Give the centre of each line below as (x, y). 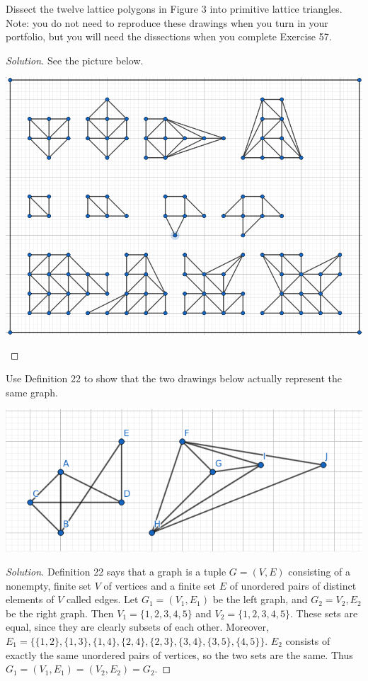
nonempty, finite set (49, 585)
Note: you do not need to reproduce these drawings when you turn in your (167, 22)
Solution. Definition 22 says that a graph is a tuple (116, 572)
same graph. (32, 392)
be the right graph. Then (60, 613)
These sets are (327, 613)
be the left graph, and (260, 599)
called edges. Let (103, 599)
